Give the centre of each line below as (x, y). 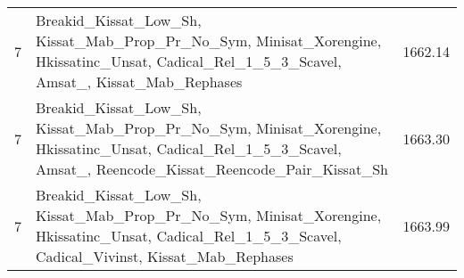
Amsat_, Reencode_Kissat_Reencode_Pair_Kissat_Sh (212, 169)
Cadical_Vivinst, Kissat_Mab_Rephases (165, 256)
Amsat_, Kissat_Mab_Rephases (139, 82)
